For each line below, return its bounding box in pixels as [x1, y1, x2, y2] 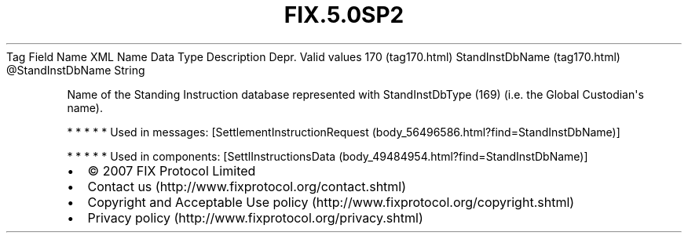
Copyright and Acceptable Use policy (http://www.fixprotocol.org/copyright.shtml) [87, 194, 575, 210]
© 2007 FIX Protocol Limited [87, 162, 256, 179]
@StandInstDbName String [6, 63, 145, 77]
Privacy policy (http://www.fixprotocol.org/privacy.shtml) [87, 209, 423, 226]
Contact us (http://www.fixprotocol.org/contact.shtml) [87, 178, 407, 194]
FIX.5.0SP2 [284, 2, 404, 28]
